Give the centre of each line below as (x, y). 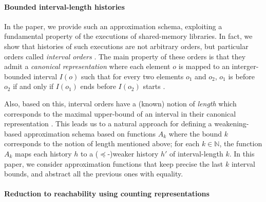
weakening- (232, 124)
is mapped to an (204, 66)
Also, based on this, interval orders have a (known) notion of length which (120, 103)
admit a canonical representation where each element (87, 66)
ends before (98, 86)
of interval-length (196, 153)
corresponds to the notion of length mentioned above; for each (102, 143)
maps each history (43, 153)
